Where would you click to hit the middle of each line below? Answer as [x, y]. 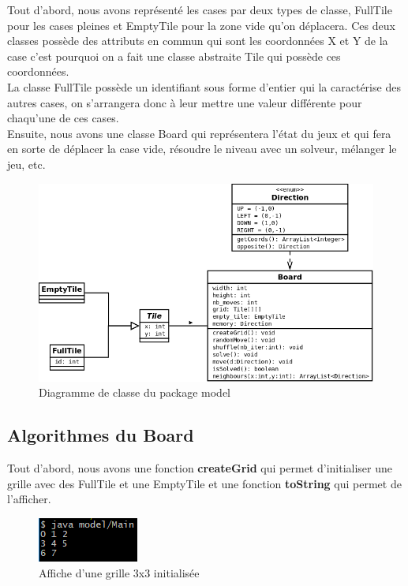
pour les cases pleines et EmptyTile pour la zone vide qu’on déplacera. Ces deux [201, 25]
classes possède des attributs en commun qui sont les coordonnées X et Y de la [198, 41]
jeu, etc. [26, 164]
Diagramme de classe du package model [135, 392]
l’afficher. [29, 499]
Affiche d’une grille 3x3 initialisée [119, 572]
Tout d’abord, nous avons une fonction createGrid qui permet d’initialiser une [200, 468]
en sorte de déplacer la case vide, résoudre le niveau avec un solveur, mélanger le [202, 149]
